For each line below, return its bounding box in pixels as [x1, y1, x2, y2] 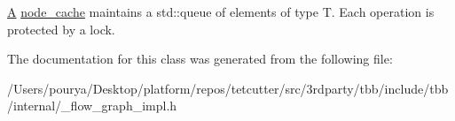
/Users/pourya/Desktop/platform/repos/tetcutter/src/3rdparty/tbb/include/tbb [7, 79, 449, 97]
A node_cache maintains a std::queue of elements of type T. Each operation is [7, 3, 435, 20]
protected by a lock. [7, 19, 115, 38]
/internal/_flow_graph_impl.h [7, 96, 177, 115]
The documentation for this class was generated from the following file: [7, 49, 393, 68]
